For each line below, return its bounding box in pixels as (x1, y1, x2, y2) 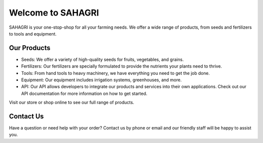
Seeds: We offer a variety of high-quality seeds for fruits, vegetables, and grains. (21, 56, 184, 62)
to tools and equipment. (9, 31, 57, 36)
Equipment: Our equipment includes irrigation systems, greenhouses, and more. (21, 77, 182, 83)
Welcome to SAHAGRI (9, 7, 99, 18)
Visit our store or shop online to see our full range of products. (9, 100, 134, 106)
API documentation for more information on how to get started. (21, 90, 148, 96)
